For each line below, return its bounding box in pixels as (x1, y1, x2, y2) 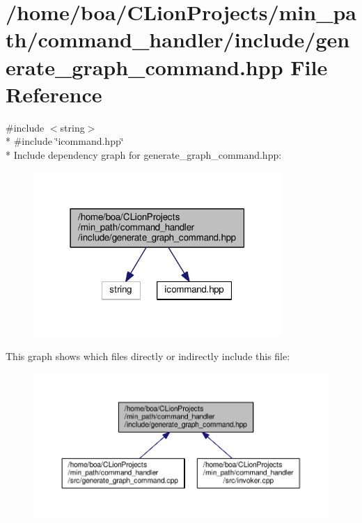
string (60, 120, 85, 134)
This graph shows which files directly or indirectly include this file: (6, 349, 290, 364)
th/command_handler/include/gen (6, 25, 350, 54)
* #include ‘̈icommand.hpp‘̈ (6, 134, 124, 148)
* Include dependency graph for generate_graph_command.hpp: (6, 147, 282, 162)
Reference (6, 79, 102, 108)
